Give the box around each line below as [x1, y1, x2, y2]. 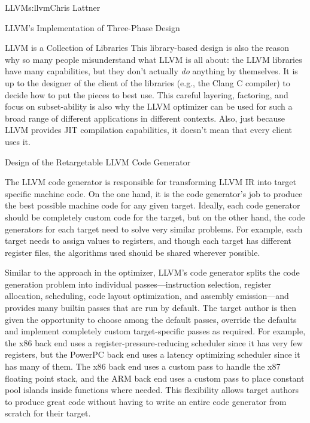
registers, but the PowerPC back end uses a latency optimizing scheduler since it [5, 348, 300, 361]
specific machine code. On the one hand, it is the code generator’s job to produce [5, 187, 303, 200]
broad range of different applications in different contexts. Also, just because [5, 111, 285, 124]
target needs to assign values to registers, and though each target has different [5, 234, 292, 247]
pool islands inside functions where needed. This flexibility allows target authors [5, 383, 299, 396]
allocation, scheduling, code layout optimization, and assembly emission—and [5, 289, 289, 302]
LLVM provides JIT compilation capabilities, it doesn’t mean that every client [5, 123, 293, 136]
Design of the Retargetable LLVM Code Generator [5, 155, 191, 168]
